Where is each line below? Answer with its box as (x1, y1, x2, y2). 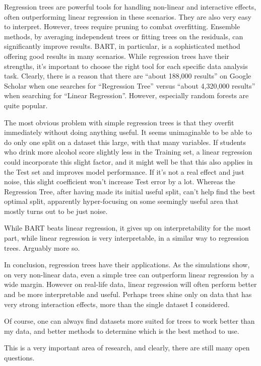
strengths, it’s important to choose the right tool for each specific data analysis (4, 60, 248, 71)
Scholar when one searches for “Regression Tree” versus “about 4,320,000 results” (4, 80, 255, 91)
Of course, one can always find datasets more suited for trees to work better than (4, 316, 255, 326)
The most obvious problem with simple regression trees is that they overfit (4, 117, 234, 127)
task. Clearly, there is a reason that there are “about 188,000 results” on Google (4, 70, 251, 81)
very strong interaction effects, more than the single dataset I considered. (4, 299, 230, 309)
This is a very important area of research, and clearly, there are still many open (4, 342, 250, 353)
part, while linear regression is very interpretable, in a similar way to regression (4, 233, 249, 243)
